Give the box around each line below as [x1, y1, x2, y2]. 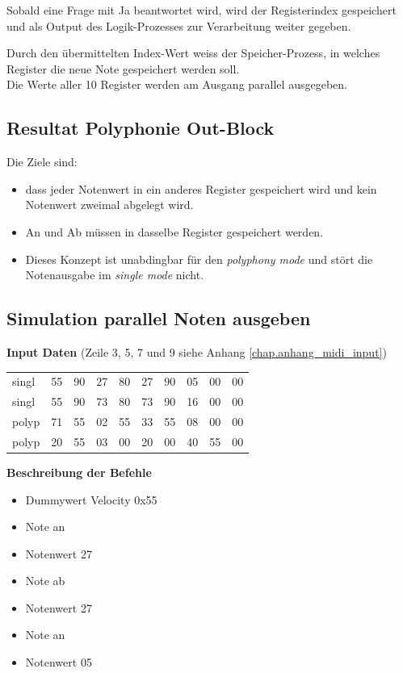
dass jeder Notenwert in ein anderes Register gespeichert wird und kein [25, 180, 377, 197]
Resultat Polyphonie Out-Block [6, 115, 275, 140]
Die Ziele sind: [6, 153, 78, 170]
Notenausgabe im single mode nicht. [25, 266, 204, 283]
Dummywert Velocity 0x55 [25, 491, 157, 508]
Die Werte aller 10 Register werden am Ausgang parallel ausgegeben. [6, 76, 347, 93]
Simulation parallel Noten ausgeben [6, 306, 311, 331]
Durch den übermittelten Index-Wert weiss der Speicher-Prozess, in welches [6, 44, 380, 61]
